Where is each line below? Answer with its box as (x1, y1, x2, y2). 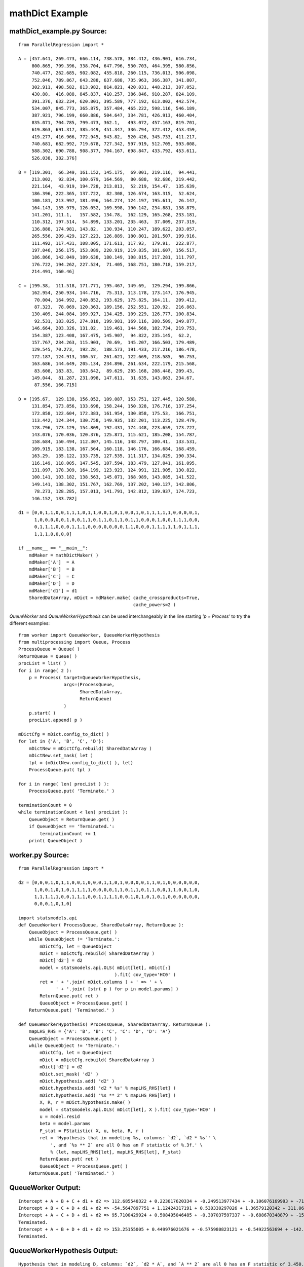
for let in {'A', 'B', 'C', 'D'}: (18, 738, 104, 744)
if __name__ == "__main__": (18, 545, 88, 551)
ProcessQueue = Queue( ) (18, 646, 80, 652)
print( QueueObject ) (28, 838, 83, 843)
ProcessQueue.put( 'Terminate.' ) (28, 788, 115, 794)
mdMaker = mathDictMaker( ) (28, 552, 99, 558)
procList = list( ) (18, 660, 67, 666)
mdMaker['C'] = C (28, 573, 75, 579)
